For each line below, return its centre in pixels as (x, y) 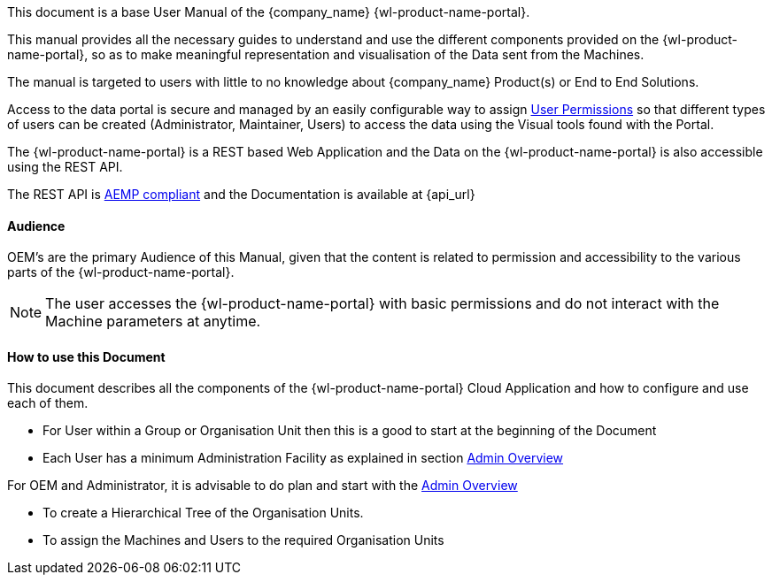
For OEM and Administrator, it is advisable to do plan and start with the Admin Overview (262, 486)
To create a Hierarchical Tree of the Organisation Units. (203, 513)
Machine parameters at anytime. (153, 322)
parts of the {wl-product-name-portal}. (121, 272)
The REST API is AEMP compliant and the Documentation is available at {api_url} (241, 194)
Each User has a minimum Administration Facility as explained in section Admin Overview (303, 458)
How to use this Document (86, 356)
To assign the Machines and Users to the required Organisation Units (243, 540)
